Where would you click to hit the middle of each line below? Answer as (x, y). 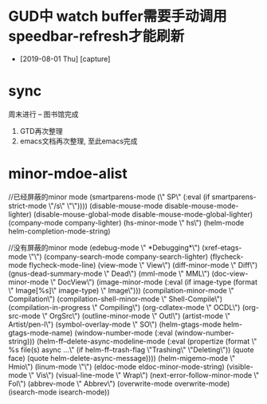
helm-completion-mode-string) (59, 231)
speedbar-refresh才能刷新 (96, 36)
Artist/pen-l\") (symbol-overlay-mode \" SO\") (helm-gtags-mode (115, 324)
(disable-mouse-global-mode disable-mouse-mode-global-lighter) (143, 214)
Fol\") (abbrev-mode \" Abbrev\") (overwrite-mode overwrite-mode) (119, 383)
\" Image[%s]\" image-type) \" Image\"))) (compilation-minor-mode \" (122, 290)
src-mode (25, 316)
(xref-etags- (222, 247)
